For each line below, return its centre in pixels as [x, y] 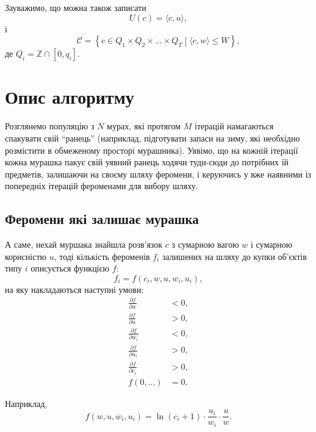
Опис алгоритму [70, 97]
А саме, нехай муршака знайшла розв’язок [84, 244]
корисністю [26, 256]
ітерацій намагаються [234, 126]
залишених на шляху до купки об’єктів [235, 256]
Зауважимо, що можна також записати [76, 7]
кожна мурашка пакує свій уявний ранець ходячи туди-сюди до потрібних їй [147, 162]
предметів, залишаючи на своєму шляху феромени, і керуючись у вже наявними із [158, 174]
